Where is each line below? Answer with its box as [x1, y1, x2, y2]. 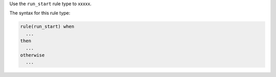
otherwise [20, 52, 45, 58]
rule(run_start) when [20, 23, 75, 30]
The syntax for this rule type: [9, 10, 71, 16]
